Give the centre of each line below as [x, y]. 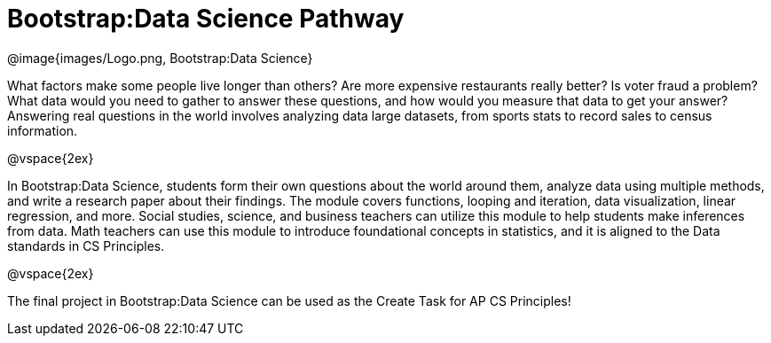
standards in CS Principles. [86, 246]
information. [43, 130]
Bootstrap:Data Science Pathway [206, 19]
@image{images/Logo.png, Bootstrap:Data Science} [160, 58]
